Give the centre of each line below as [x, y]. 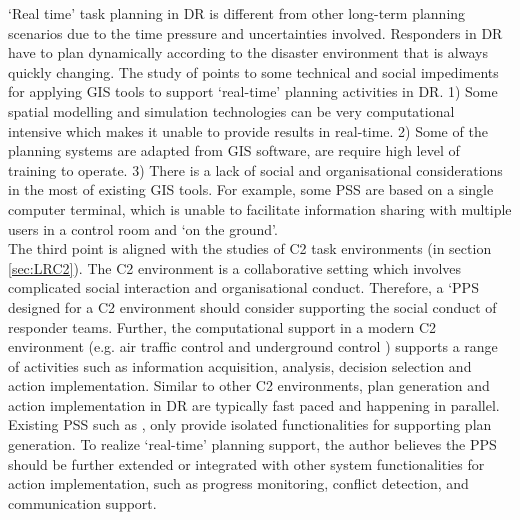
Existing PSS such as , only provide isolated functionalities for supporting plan [250, 424]
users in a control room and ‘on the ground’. [143, 228]
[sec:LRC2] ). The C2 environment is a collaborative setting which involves [235, 267]
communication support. [82, 502]
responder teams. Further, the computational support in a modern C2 [222, 326]
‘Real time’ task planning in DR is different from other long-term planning [237, 13]
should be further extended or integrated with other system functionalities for [246, 463]
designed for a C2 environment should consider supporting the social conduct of [252, 306]
